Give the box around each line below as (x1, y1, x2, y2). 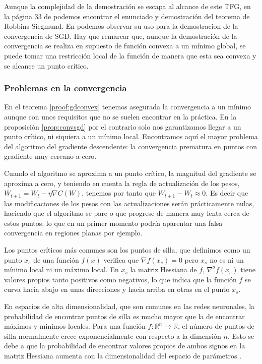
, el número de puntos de (177, 321, 254, 331)
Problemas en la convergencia (4, 82, 127, 94)
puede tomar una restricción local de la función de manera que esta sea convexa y (4, 50, 256, 60)
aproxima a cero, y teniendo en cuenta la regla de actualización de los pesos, (4, 177, 240, 188)
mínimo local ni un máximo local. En (4, 264, 119, 275)
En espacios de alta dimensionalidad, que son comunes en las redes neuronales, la (4, 300, 255, 311)
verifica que (103, 254, 139, 265)
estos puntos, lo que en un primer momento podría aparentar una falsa (4, 217, 223, 228)
